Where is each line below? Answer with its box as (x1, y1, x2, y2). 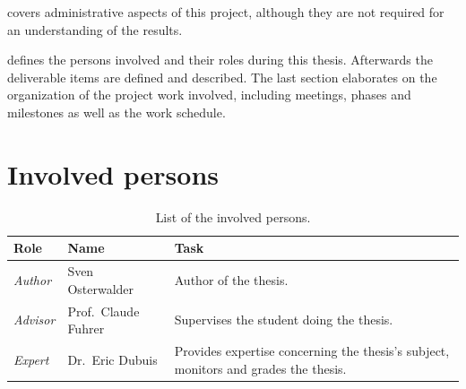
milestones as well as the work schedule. (7, 102, 226, 121)
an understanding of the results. (7, 20, 183, 39)
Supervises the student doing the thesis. (174, 310, 393, 329)
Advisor (13, 310, 56, 329)
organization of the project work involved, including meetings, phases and (7, 85, 411, 104)
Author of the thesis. (174, 270, 289, 289)
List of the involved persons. (155, 207, 311, 226)
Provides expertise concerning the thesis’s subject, (174, 341, 450, 359)
